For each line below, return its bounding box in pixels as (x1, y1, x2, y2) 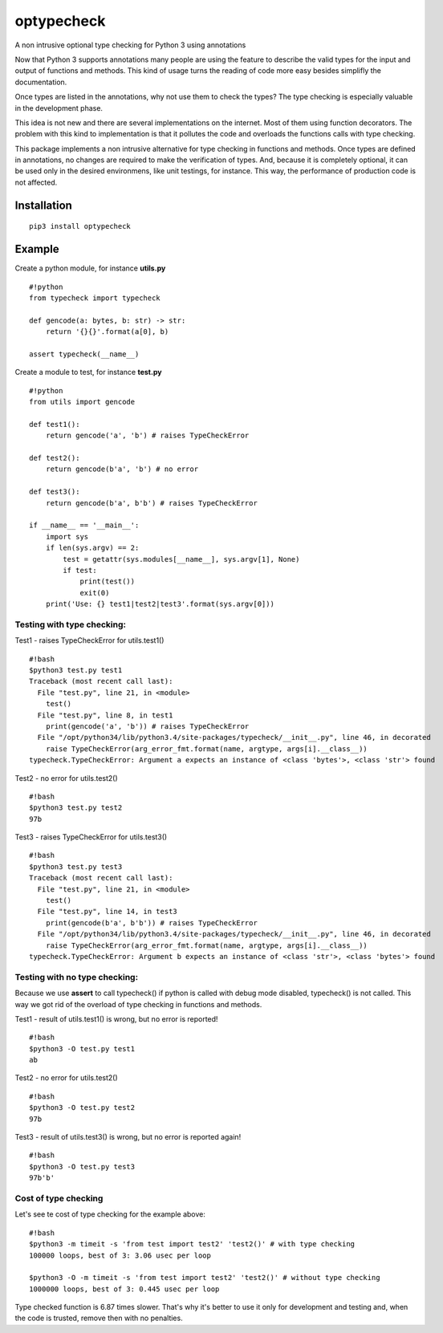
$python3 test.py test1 (29, 666, 123, 675)
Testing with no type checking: (14, 971, 139, 982)
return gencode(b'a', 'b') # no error (45, 465, 199, 473)
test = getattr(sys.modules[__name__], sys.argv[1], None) (63, 555, 300, 563)
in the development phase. (14, 103, 104, 112)
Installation (14, 198, 72, 212)
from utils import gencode (29, 397, 136, 407)
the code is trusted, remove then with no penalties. (14, 1313, 184, 1323)
